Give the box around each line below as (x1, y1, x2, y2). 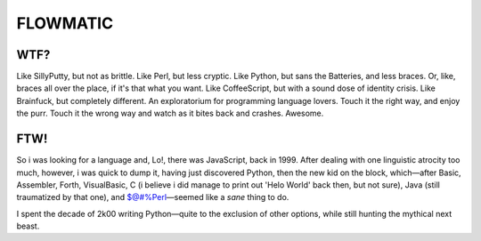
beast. (16, 221, 40, 231)
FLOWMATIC (16, 13, 114, 33)
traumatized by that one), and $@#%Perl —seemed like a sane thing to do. (16, 192, 289, 203)
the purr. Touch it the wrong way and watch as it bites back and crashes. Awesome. (16, 108, 324, 119)
